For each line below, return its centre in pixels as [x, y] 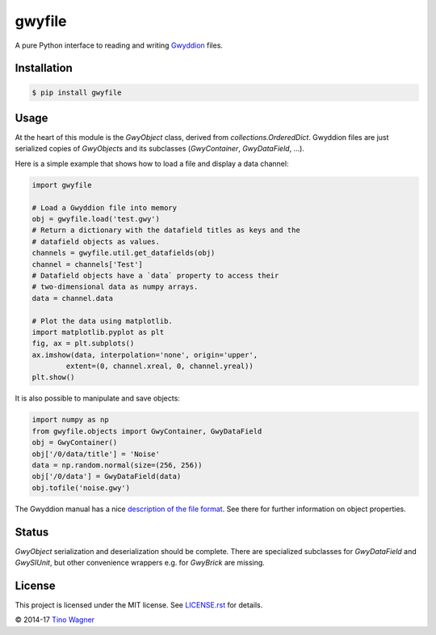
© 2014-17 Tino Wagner [55, 620]
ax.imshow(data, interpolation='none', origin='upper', [145, 355]
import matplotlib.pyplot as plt [98, 332]
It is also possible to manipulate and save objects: [98, 398]
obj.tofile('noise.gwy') [81, 488]
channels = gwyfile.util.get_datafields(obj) [124, 253]
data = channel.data [72, 298]
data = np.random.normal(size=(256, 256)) [117, 465]
